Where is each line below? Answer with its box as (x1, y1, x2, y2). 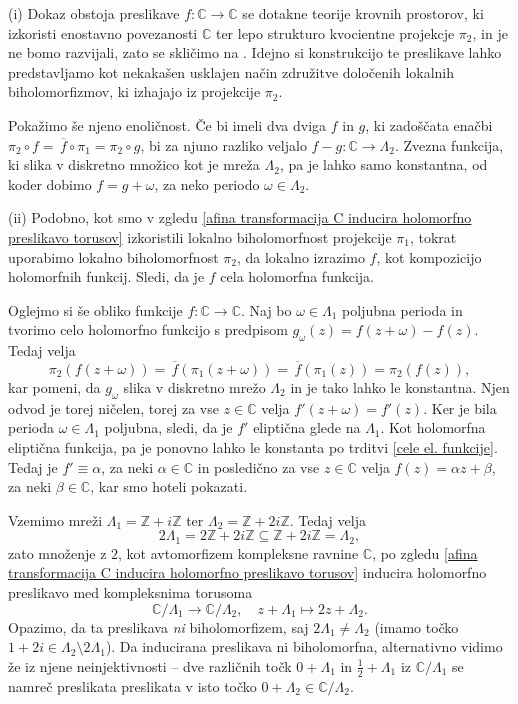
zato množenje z (8, 542, 107, 563)
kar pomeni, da (8, 376, 101, 397)
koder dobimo (8, 173, 92, 194)
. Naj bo (240, 299, 292, 320)
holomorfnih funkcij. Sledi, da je (8, 266, 205, 287)
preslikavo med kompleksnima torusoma (8, 581, 253, 602)
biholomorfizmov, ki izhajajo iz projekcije (8, 81, 261, 102)
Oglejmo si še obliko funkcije (8, 299, 183, 320)
